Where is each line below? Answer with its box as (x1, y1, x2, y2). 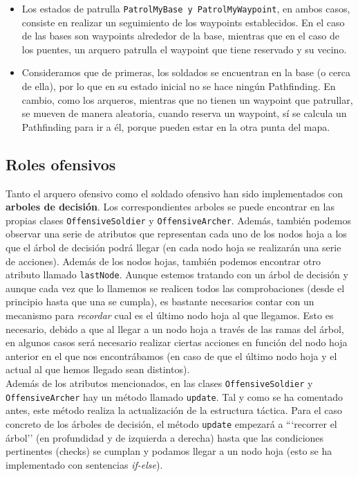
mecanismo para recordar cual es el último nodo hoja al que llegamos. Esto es (6, 308, 334, 323)
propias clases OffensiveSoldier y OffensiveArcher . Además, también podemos (6, 213, 352, 227)
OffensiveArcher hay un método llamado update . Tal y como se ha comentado (6, 389, 343, 404)
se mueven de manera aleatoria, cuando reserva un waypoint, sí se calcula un (21, 106, 347, 120)
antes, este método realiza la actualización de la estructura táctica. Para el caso (6, 403, 343, 417)
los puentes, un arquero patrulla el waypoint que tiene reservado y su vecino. (21, 42, 347, 56)
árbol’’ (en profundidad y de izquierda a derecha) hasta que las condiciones (6, 430, 324, 444)
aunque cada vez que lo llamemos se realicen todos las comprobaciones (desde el (6, 280, 345, 295)
